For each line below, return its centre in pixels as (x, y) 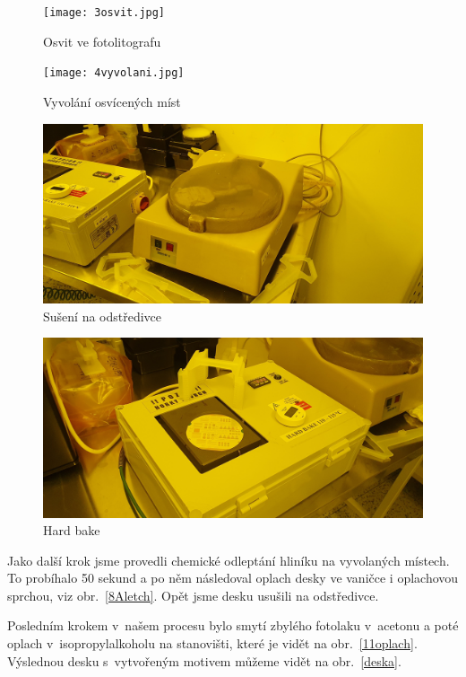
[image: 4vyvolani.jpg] (114, 73)
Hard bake (72, 530)
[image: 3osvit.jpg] (104, 13)
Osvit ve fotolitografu (102, 41)
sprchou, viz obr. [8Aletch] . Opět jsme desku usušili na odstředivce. (193, 595)
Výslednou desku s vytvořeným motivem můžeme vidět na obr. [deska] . (204, 660)
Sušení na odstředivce (103, 316)
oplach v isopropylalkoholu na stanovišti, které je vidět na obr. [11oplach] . (212, 643)
